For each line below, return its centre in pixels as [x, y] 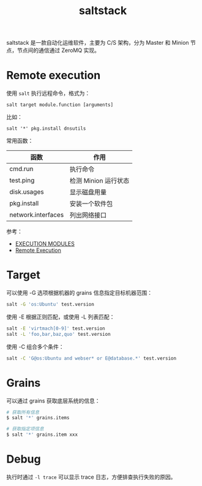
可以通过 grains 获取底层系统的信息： [53, 401]
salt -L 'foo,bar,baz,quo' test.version [59, 334]
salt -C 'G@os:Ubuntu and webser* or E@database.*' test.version [91, 358]
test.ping [22, 180]
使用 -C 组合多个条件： [35, 346]
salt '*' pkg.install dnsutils [46, 129]
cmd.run [21, 169]
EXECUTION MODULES [45, 244]
